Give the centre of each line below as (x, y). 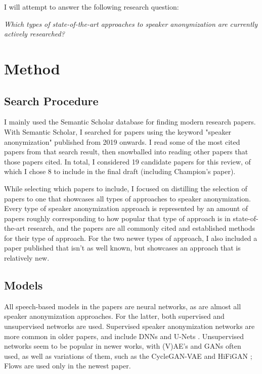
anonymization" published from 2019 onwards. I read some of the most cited (122, 141)
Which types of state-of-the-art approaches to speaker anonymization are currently (131, 24)
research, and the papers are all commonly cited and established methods (141, 228)
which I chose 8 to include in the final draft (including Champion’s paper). (120, 171)
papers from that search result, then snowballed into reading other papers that (126, 152)
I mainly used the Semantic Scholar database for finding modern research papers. (130, 122)
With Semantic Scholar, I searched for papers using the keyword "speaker (118, 131)
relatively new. (27, 258)
